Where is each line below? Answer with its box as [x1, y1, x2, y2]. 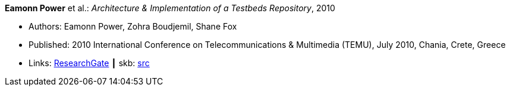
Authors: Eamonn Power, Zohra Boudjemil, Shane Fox [29, 21, 237, 31]
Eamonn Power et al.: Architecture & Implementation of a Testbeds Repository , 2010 [5, 3, 335, 13]
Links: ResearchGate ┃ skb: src [29, 58, 150, 68]
